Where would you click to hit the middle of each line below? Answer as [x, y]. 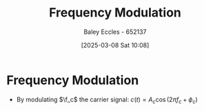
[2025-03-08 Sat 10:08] [115, 45]
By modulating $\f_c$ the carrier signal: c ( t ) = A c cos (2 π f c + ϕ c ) [107, 100]
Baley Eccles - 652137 [115, 32]
